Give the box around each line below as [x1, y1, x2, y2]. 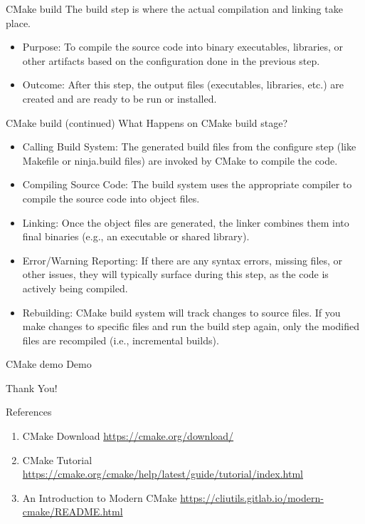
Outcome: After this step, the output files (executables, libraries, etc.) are [22, 77, 344, 92]
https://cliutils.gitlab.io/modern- [180, 490, 324, 505]
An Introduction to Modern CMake [22, 490, 177, 505]
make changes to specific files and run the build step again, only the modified [22, 319, 360, 334]
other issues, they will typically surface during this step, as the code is [22, 267, 329, 282]
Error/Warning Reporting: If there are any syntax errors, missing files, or [22, 252, 343, 267]
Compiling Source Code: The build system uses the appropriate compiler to [22, 177, 352, 192]
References [6, 404, 52, 419]
